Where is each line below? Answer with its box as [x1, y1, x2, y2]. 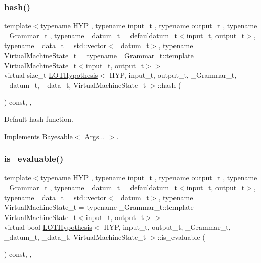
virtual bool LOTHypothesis [4, 222, 92, 232]
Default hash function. [4, 113, 73, 124]
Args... [84, 130, 105, 141]
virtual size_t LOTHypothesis [4, 70, 98, 80]
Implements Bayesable [4, 130, 73, 141]
